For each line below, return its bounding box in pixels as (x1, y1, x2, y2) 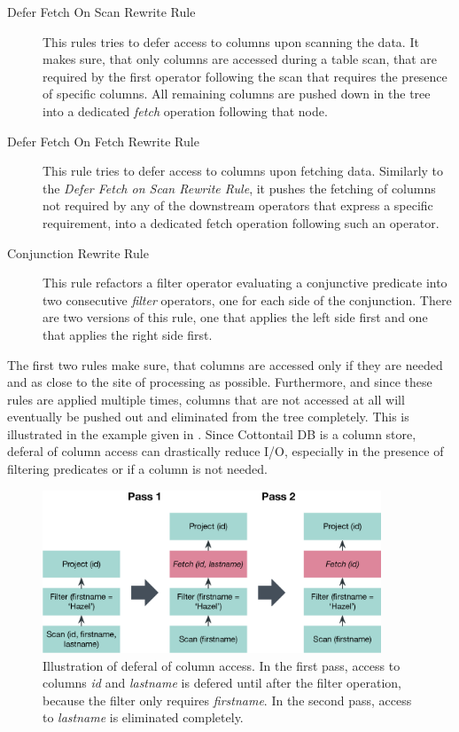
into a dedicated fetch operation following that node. (43, 101, 328, 120)
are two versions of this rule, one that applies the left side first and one (43, 308, 428, 327)
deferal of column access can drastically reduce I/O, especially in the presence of (7, 442, 444, 460)
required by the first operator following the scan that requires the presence (43, 67, 447, 85)
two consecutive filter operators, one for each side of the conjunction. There (43, 290, 452, 309)
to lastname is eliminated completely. (43, 708, 244, 727)
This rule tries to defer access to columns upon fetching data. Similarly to (43, 161, 444, 180)
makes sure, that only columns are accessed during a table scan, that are (43, 50, 438, 68)
